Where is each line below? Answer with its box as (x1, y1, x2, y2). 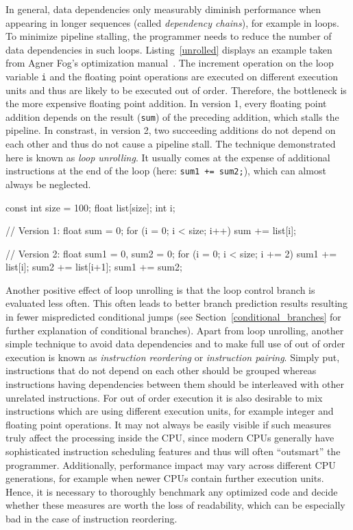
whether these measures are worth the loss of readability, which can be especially (5, 498, 345, 512)
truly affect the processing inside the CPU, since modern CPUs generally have (5, 430, 334, 445)
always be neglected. (5, 176, 91, 191)
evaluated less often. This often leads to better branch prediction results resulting (5, 296, 348, 310)
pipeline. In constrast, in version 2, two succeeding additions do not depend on (5, 123, 336, 137)
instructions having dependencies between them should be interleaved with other (5, 377, 344, 391)
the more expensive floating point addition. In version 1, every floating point (5, 96, 327, 111)
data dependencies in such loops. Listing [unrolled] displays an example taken (5, 42, 332, 56)
